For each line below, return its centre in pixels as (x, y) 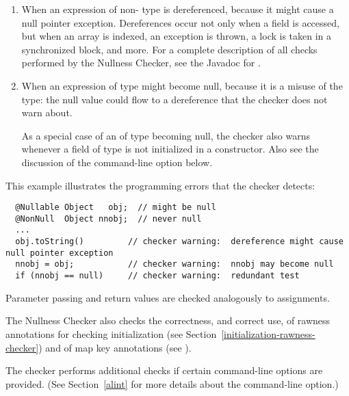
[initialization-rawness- (268, 333)
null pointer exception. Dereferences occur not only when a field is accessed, (180, 22)
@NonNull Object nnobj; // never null (108, 219)
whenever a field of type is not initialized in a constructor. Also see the (170, 149)
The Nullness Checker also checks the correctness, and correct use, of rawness (168, 320)
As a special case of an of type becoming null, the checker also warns (166, 135)
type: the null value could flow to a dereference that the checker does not (174, 99)
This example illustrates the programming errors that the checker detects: (160, 185)
